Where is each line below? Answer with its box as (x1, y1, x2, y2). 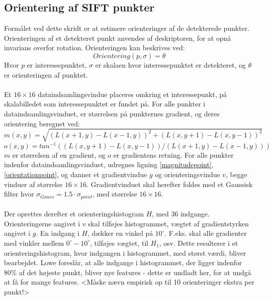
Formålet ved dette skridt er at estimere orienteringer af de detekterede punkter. (4, 23, 250, 33)
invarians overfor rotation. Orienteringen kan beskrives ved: (4, 42, 185, 53)
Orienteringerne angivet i (4, 218, 80, 228)
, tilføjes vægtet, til (90, 237, 149, 248)
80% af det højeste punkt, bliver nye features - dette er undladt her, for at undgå (4, 267, 251, 277)
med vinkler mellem (4, 237, 64, 248)
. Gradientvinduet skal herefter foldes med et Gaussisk (86, 179, 253, 189)
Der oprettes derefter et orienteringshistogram (4, 208, 144, 219)
